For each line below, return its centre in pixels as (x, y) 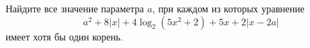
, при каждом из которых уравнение (228, 8)
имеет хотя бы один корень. (64, 36)
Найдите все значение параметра (75, 8)
